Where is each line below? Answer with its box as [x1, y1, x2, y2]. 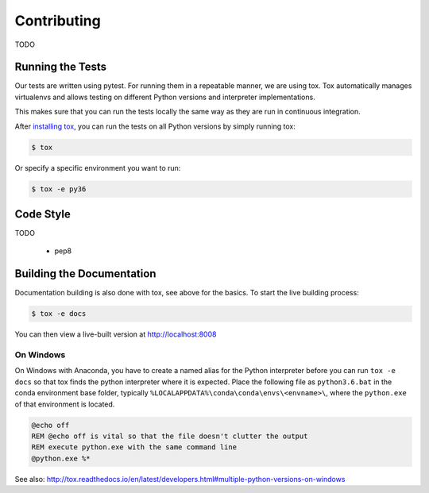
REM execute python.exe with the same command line [31, 443, 238, 452]
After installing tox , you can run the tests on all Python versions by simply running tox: [14, 121, 296, 131]
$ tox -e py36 [31, 184, 87, 194]
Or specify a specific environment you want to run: [14, 163, 181, 172]
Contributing [14, 12, 101, 29]
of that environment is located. [14, 399, 115, 409]
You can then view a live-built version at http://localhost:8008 [14, 329, 217, 339]
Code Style [14, 207, 71, 221]
